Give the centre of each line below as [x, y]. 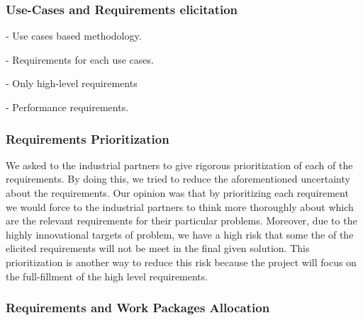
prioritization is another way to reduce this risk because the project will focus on [181, 262]
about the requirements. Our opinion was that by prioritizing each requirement [177, 193]
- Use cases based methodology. [74, 36]
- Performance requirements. [67, 107]
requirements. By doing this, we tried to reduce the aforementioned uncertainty [178, 179]
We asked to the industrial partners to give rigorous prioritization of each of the [179, 165]
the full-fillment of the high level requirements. [107, 276]
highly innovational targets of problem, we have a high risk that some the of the [180, 234]
